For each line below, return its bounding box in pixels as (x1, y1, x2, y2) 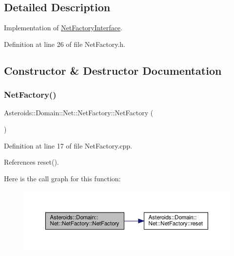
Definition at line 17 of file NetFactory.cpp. (4, 140, 132, 150)
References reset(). (4, 157, 59, 167)
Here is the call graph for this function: (4, 173, 121, 183)
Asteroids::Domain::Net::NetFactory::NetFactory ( (4, 107, 154, 118)
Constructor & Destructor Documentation (4, 63, 222, 78)
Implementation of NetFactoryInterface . (4, 22, 122, 33)
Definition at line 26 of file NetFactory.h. (4, 39, 125, 49)
